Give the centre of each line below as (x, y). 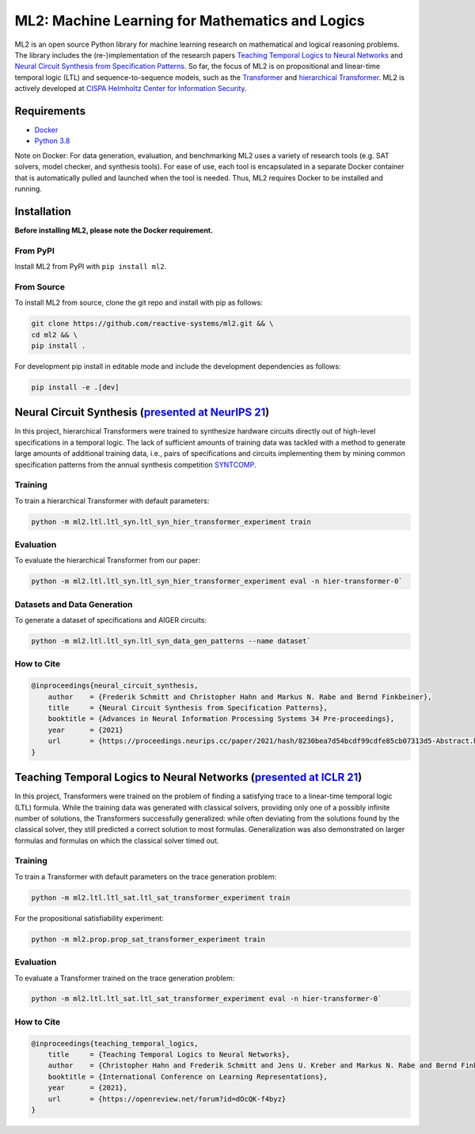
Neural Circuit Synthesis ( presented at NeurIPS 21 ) (142, 413)
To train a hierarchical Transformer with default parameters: (112, 501)
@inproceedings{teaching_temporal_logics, (115, 1043)
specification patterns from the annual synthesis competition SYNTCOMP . (135, 465)
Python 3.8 (52, 141)
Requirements (50, 111)
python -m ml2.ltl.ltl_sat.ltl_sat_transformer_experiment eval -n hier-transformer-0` (207, 999)
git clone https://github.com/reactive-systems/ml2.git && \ (152, 324)
